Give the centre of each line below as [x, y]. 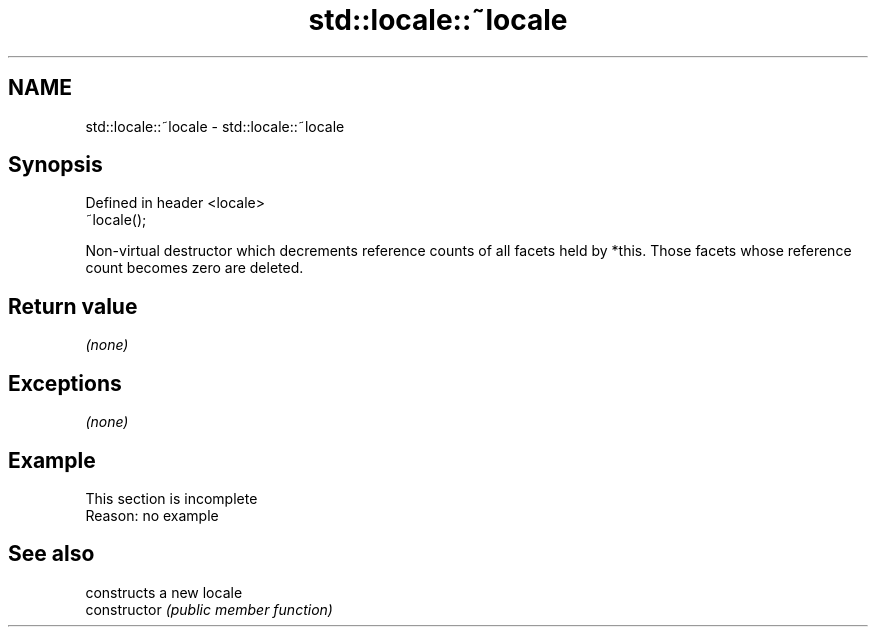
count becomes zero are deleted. [194, 268]
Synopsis [55, 165]
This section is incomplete [171, 498]
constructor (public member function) [209, 609]
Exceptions [65, 383]
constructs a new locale [164, 592]
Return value [73, 306]
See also [51, 554]
